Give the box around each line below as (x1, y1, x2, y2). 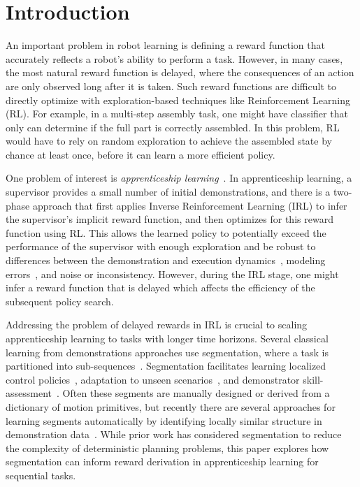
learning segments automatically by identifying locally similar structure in (6, 413, 322, 428)
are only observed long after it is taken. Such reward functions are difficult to (6, 78, 336, 93)
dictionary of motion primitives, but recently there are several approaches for (6, 399, 336, 414)
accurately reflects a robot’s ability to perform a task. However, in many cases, (6, 51, 343, 66)
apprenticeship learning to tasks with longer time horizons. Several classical (6, 331, 329, 345)
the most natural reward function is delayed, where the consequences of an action (6, 65, 354, 80)
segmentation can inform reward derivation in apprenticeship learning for (6, 454, 319, 469)
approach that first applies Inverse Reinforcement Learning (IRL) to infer (32, 198, 347, 212)
